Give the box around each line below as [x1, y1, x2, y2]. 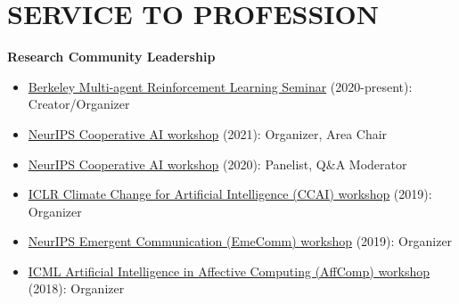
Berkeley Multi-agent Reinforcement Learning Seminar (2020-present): [28, 77, 413, 95]
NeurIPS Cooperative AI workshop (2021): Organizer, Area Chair [28, 124, 388, 143]
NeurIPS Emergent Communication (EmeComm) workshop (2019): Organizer [28, 232, 453, 251]
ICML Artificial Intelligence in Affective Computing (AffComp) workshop [28, 261, 430, 280]
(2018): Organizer [28, 279, 125, 298]
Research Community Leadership [7, 47, 216, 66]
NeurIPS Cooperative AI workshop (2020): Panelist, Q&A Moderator [28, 154, 407, 173]
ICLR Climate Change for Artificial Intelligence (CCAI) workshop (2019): [28, 185, 432, 203]
